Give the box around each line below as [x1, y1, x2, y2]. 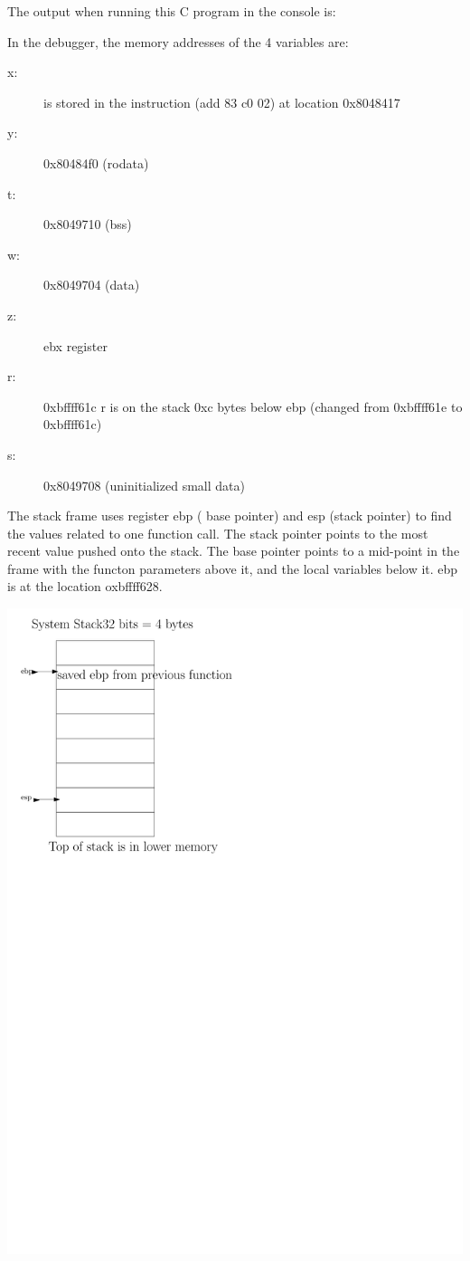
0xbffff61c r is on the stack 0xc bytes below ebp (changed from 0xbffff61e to [43, 396, 463, 416]
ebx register [43, 336, 108, 355]
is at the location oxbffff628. [7, 577, 163, 596]
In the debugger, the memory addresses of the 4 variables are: [7, 32, 349, 51]
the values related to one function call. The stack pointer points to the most [7, 523, 428, 542]
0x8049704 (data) [43, 275, 140, 294]
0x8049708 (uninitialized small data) [43, 475, 245, 494]
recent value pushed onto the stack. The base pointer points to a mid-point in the [7, 541, 460, 560]
